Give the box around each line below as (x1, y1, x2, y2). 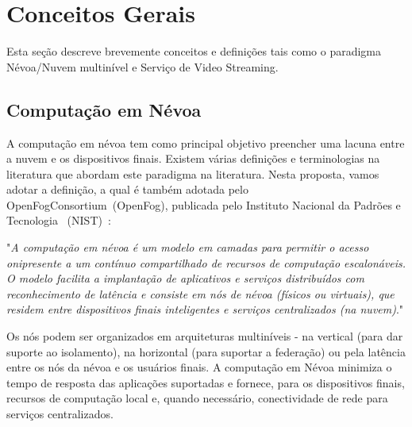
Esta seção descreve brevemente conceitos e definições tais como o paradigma (6, 43, 381, 60)
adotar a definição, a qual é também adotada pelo (6, 181, 248, 198)
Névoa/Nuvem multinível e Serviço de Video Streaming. (6, 58, 279, 75)
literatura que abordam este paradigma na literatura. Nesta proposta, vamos (6, 165, 379, 182)
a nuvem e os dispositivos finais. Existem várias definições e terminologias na (6, 150, 380, 167)
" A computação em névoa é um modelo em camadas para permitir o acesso (6, 239, 369, 256)
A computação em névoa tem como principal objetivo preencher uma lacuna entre (6, 134, 405, 151)
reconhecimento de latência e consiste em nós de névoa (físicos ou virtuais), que (6, 285, 395, 302)
